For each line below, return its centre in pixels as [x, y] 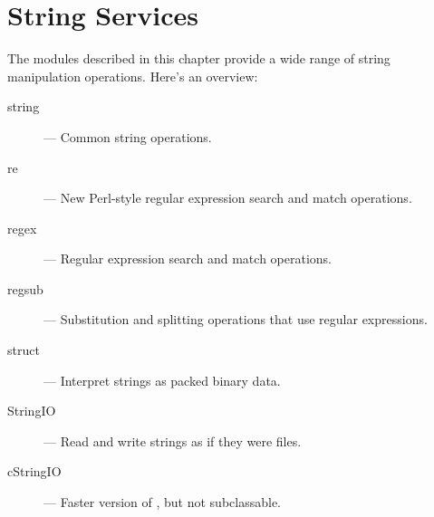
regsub [25, 288]
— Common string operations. [128, 136]
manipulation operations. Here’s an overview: [133, 76]
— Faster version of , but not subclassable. [162, 502]
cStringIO [34, 471]
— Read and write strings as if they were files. [173, 440]
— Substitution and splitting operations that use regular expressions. [236, 319]
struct [24, 350]
